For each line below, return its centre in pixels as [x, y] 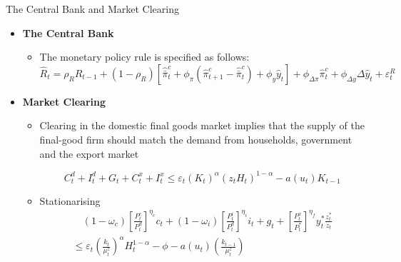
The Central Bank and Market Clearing [92, 9]
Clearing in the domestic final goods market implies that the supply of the [202, 125]
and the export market [89, 153]
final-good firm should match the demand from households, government [196, 139]
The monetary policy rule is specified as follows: [144, 57]
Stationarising [70, 200]
